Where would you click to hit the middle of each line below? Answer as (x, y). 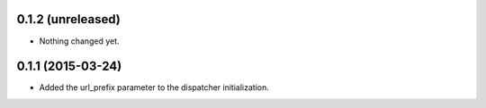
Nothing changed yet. (80, 41)
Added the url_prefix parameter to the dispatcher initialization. (154, 87)
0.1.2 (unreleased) (68, 19)
